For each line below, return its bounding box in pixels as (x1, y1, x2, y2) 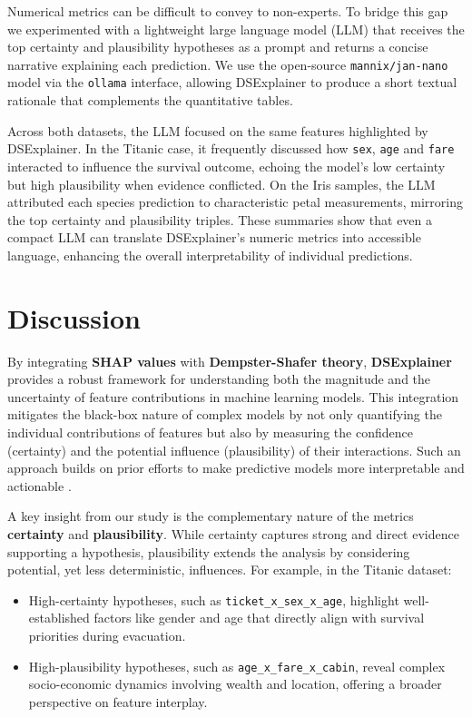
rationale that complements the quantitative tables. (7, 91, 293, 110)
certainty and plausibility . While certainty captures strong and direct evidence (7, 524, 459, 543)
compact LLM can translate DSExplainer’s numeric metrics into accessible (7, 228, 421, 247)
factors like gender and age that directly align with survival (93, 608, 425, 627)
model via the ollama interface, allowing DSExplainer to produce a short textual (7, 73, 457, 92)
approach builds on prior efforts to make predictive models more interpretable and (7, 458, 465, 477)
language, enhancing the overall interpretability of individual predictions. (7, 245, 413, 264)
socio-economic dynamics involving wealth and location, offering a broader (28, 674, 442, 693)
